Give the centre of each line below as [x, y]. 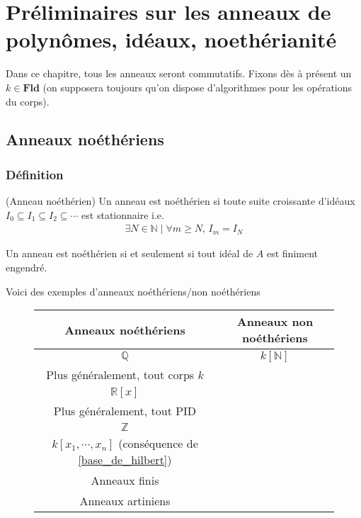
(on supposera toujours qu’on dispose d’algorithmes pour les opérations [197, 87]
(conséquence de [158, 444]
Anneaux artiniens [125, 501]
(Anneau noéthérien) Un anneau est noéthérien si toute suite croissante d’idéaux [180, 201]
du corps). [28, 101]
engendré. [27, 267]
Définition [35, 174]
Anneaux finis [125, 480]
